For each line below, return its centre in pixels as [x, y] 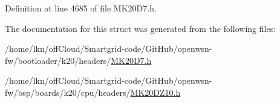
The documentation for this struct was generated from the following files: [141, 28]
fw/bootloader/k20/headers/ [58, 60]
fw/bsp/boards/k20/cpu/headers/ [68, 92]
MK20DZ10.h [155, 92]
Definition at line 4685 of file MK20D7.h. [81, 8]
